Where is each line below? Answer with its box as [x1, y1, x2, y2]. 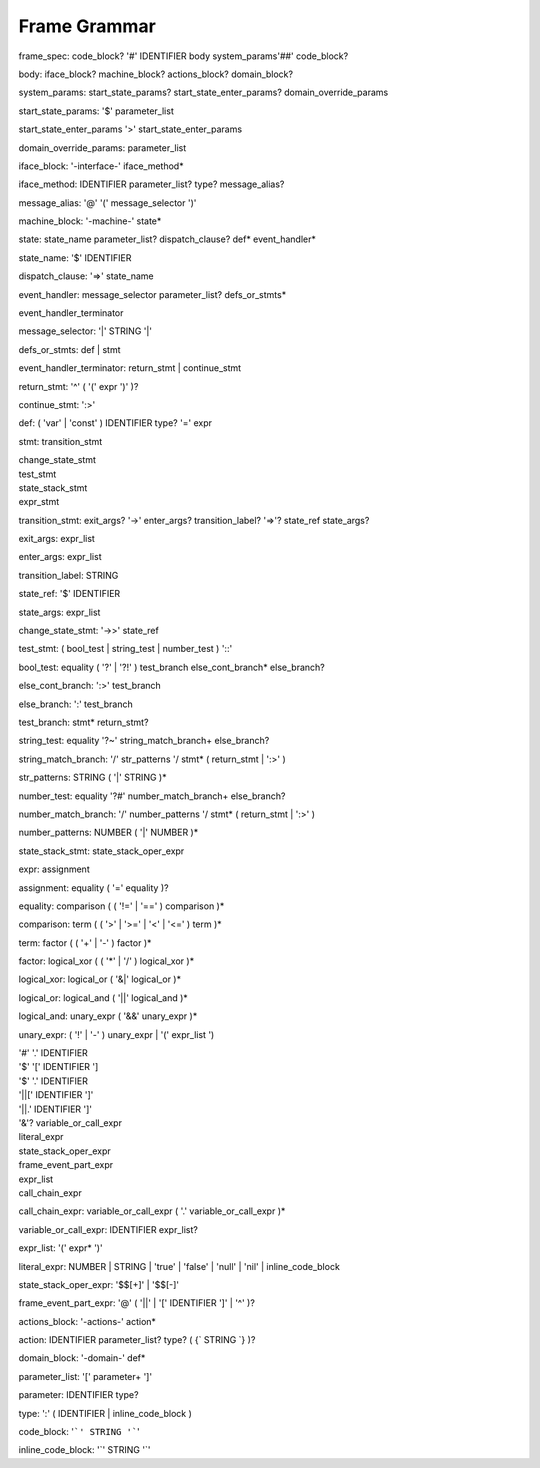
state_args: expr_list [18, 606, 101, 618]
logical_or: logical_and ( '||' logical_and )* [18, 991, 189, 1004]
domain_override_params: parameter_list [18, 141, 187, 154]
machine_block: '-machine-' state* [18, 215, 162, 227]
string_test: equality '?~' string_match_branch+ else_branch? [18, 735, 270, 747]
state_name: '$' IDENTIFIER [18, 251, 132, 264]
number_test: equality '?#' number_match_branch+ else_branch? [18, 790, 286, 802]
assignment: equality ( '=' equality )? [18, 881, 169, 894]
